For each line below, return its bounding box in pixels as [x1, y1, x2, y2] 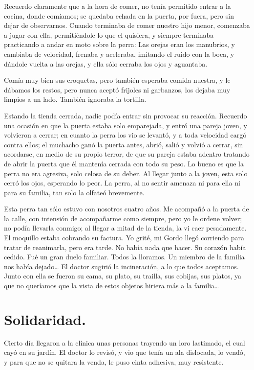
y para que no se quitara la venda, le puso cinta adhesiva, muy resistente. [4, 356, 224, 367]
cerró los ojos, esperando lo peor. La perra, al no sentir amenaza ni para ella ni [4, 178, 240, 188]
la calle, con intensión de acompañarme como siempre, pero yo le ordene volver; [4, 213, 242, 223]
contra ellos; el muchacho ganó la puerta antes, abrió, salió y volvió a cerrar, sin [4, 139, 243, 149]
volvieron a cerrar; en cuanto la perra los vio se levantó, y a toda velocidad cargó [4, 130, 247, 140]
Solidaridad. [4, 309, 86, 329]
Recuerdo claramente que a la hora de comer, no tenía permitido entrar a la [4, 1, 231, 11]
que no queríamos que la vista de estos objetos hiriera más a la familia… [4, 280, 219, 291]
